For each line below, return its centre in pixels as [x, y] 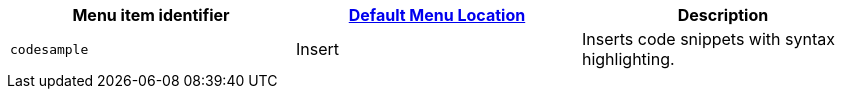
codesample [49, 49]
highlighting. [628, 59]
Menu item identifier [151, 15]
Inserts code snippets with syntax [708, 39]
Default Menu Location [437, 15]
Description [723, 15]
